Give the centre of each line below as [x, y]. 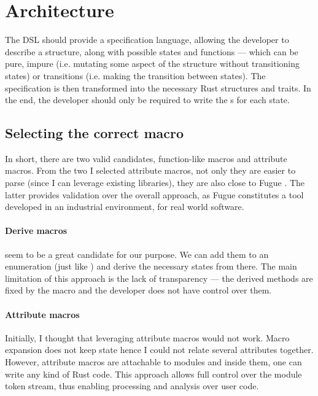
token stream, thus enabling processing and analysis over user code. [132, 386]
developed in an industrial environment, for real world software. [125, 207]
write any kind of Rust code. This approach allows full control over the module [153, 374]
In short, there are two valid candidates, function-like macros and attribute [146, 158]
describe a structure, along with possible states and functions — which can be [152, 51]
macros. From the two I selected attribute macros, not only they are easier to [150, 170]
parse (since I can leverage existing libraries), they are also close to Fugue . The [155, 183]
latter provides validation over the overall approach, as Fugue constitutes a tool [154, 194]
